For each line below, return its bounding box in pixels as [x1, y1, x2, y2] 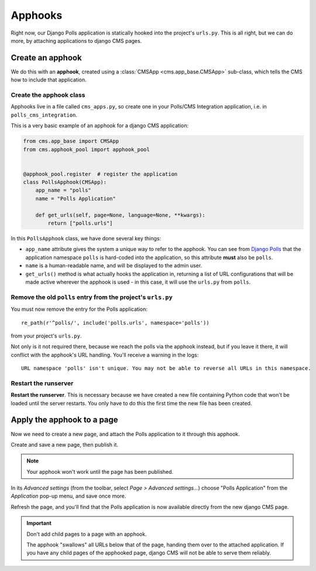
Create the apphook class [11, 91, 85, 99]
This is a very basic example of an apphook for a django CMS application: [11, 122, 189, 129]
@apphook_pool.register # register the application [23, 171, 178, 177]
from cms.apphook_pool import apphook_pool [23, 146, 150, 152]
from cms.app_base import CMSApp [23, 138, 119, 145]
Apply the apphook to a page [11, 415, 118, 425]
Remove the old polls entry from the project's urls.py [11, 293, 173, 301]
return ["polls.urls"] [47, 220, 114, 227]
